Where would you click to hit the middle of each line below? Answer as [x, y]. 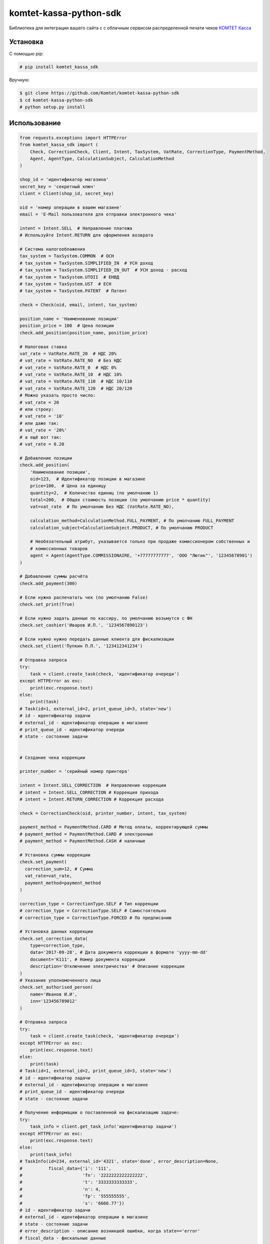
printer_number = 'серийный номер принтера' [75, 772]
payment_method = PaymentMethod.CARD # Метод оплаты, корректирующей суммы [114, 827]
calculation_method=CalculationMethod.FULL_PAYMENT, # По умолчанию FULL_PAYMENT [132, 521]
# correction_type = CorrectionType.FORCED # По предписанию [96, 918]
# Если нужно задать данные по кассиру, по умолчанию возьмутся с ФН [106, 618]
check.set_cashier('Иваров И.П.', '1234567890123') [84, 625]
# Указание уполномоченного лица [60, 981]
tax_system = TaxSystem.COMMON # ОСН [67, 256]
